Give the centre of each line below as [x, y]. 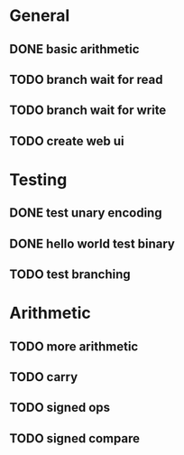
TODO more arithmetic [74, 346]
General [40, 16]
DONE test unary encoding [86, 213]
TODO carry [44, 377]
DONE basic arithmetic [74, 49]
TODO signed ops [60, 408]
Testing [38, 179]
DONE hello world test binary [92, 243]
